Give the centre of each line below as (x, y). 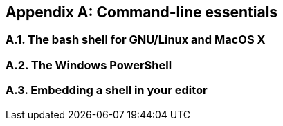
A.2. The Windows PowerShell (89, 65)
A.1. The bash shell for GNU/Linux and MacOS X (136, 40)
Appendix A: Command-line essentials (142, 12)
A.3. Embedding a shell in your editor (107, 90)
